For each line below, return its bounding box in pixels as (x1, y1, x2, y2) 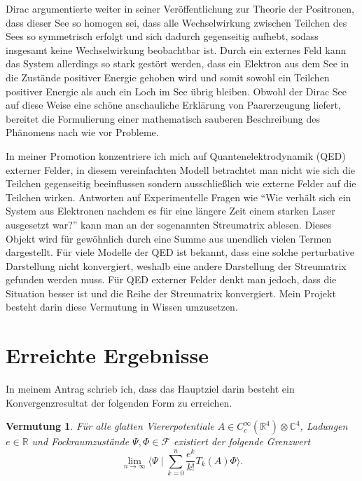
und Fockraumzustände (32, 434, 130, 449)
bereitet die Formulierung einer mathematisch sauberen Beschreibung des (6, 111, 320, 126)
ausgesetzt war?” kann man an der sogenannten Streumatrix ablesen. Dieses (6, 217, 332, 231)
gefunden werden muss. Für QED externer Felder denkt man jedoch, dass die (6, 272, 337, 287)
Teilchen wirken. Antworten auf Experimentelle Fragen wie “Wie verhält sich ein (6, 189, 351, 204)
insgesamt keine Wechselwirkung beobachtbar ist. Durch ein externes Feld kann (6, 42, 347, 57)
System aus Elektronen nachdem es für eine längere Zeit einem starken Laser (6, 203, 335, 218)
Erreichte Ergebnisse (6, 341, 209, 370)
